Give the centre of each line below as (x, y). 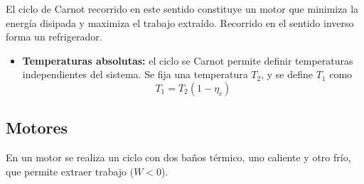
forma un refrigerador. (54, 37)
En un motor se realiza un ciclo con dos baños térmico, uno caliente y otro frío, (178, 157)
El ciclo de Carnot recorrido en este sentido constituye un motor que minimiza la (182, 9)
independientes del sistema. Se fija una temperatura (135, 74)
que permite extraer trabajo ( (70, 171)
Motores (37, 128)
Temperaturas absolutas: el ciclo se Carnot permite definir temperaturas (188, 60)
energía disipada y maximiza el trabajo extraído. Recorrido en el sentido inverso (180, 22)
